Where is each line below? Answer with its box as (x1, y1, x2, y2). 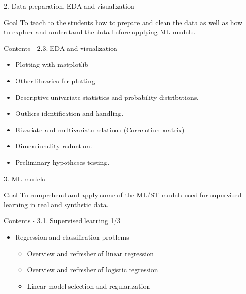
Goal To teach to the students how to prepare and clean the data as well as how (4, 17, 243, 27)
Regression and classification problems (15, 231, 129, 242)
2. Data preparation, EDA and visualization (4, 1, 134, 11)
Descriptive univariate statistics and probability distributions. (15, 92, 199, 102)
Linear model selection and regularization (27, 280, 150, 291)
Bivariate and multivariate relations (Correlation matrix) (15, 124, 185, 134)
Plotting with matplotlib (15, 59, 89, 69)
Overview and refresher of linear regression (27, 248, 154, 258)
